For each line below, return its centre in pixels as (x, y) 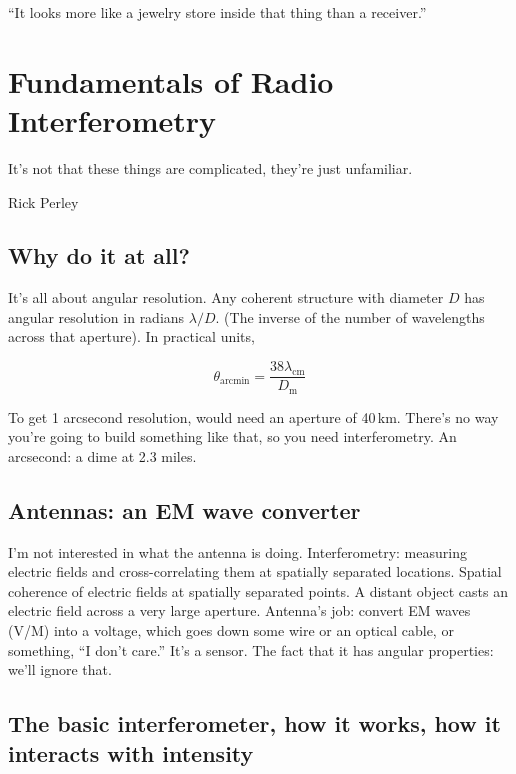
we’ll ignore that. (60, 669)
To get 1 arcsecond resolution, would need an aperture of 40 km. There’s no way (253, 416)
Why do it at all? (99, 255)
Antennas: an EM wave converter (184, 509)
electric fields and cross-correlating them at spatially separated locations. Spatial (255, 571)
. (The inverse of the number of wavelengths (350, 316)
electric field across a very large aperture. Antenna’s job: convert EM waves (239, 610)
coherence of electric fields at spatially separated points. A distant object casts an (258, 590)
